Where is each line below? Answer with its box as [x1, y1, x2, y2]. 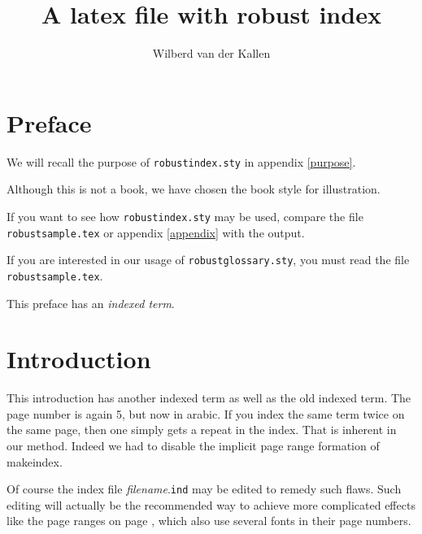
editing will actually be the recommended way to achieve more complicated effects [7, 496, 415, 513]
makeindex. [7, 453, 63, 470]
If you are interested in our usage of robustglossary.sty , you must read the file [7, 251, 410, 268]
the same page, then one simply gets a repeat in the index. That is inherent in [7, 421, 397, 438]
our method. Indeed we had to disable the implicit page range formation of [7, 437, 380, 454]
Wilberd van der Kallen [152, 45, 271, 62]
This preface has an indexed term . [7, 294, 175, 311]
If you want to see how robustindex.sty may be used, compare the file [7, 207, 363, 224]
